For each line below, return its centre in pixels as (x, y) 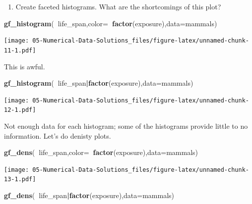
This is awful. (25, 66)
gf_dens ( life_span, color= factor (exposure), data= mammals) (101, 152)
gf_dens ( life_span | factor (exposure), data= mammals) (89, 195)
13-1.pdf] (20, 179)
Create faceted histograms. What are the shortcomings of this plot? (118, 6)
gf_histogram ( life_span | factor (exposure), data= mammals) (99, 83)
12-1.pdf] (20, 110)
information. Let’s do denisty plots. (58, 135)
